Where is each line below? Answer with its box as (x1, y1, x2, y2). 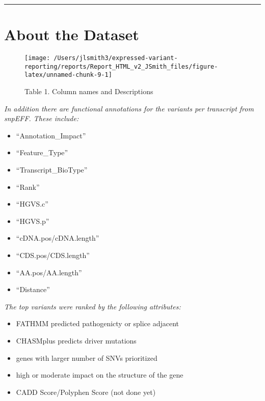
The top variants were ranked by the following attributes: (4, 301, 181, 311)
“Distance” (16, 284, 50, 295)
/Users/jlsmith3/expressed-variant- (54, 54, 178, 62)
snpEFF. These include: (4, 113, 79, 124)
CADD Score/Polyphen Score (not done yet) (16, 386, 156, 397)
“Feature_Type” (16, 147, 68, 158)
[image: (24, 54, 50, 62)
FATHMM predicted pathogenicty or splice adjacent (16, 318, 179, 329)
